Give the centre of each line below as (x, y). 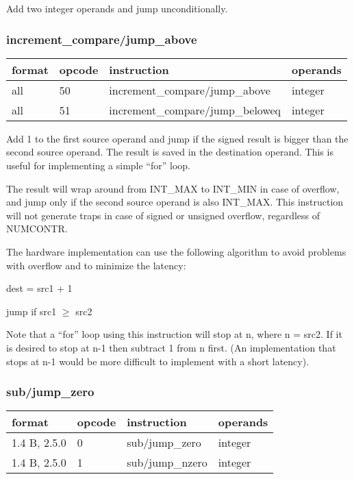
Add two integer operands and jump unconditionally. (117, 8)
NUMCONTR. (37, 229)
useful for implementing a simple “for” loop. (98, 165)
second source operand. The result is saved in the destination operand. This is (170, 152)
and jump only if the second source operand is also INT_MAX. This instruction (175, 202)
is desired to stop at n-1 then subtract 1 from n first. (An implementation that (171, 347)
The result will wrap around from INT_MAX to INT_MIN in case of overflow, (173, 188)
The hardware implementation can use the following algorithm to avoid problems (176, 251)
